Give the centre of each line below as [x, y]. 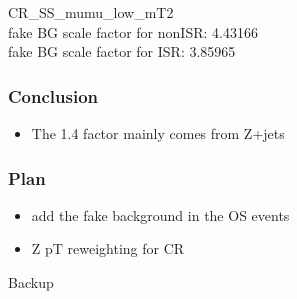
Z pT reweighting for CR [108, 248]
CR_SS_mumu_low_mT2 [91, 12]
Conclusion [53, 95]
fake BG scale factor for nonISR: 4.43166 [133, 31]
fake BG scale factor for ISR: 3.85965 [122, 51]
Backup [31, 282]
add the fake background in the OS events [160, 214]
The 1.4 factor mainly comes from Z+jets [158, 133]
